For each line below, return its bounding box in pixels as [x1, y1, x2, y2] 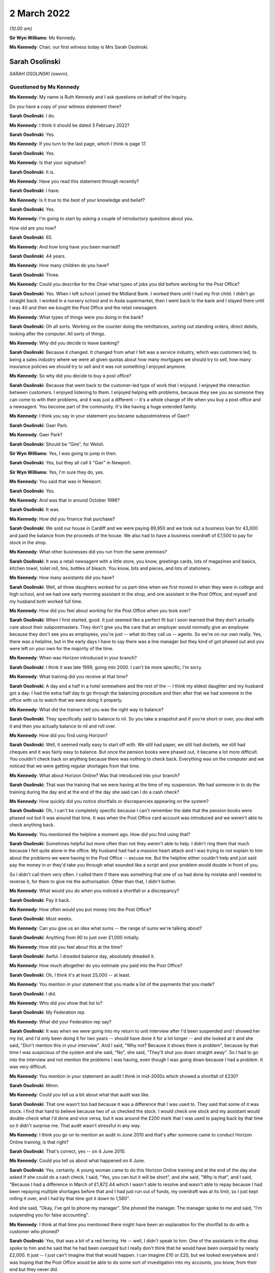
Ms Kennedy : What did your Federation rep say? [9, 1018, 112, 1025]
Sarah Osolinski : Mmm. [9, 1082, 60, 1088]
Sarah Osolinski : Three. [9, 271, 60, 278]
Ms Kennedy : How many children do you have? [9, 262, 109, 268]
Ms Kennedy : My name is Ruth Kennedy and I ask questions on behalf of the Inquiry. [9, 94, 188, 100]
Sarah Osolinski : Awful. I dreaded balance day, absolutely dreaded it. [9, 953, 155, 959]
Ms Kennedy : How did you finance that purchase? [9, 516, 115, 522]
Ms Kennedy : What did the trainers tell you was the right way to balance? [9, 706, 164, 712]
